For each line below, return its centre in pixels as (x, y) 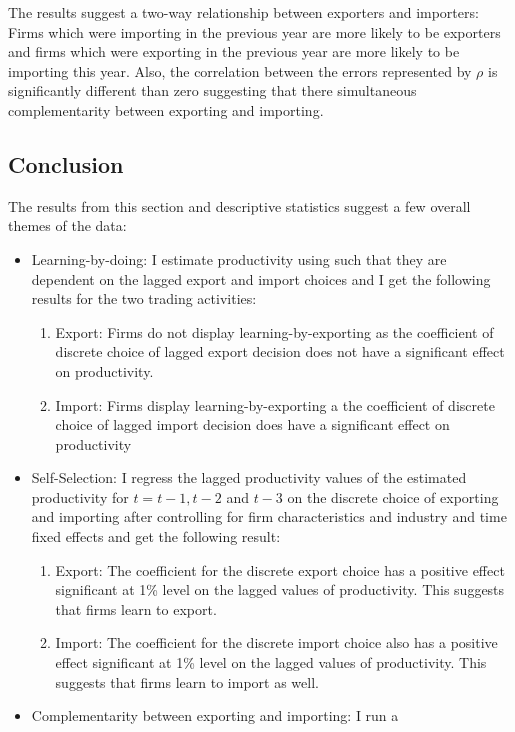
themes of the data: (67, 225)
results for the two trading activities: (144, 298)
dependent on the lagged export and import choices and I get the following (261, 278)
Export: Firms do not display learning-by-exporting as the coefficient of (274, 331)
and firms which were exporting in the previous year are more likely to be (234, 51)
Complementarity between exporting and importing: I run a (215, 715)
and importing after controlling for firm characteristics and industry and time (269, 516)
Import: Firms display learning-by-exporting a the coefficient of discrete (275, 404)
